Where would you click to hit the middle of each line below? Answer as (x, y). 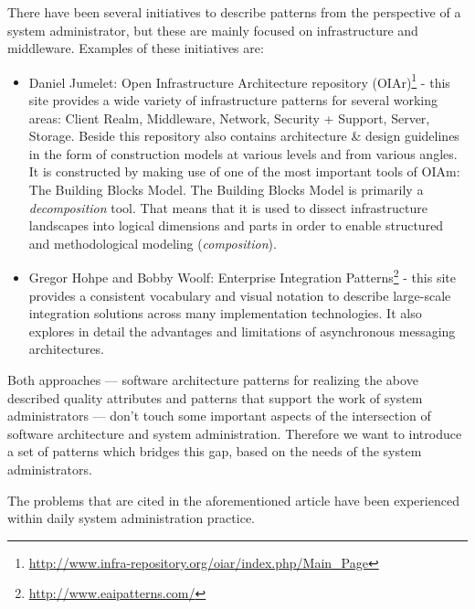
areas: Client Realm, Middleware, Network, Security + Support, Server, (229, 118)
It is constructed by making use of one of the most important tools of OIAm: (244, 171)
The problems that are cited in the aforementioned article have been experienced (233, 500)
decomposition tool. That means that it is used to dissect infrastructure (228, 207)
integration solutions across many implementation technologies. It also (225, 313)
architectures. (67, 349)
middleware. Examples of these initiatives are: (136, 48)
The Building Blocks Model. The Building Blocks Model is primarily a (226, 189)
